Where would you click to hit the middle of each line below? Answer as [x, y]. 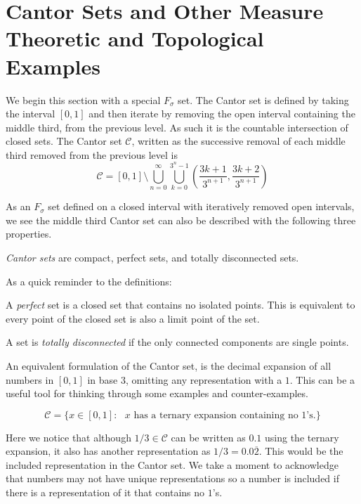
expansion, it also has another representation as [108, 451]
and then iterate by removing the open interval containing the [222, 114]
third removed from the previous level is [92, 154]
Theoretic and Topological [135, 38]
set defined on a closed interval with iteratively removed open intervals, [201, 206]
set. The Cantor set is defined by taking [263, 99]
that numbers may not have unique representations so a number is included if [172, 478]
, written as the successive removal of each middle [238, 141]
